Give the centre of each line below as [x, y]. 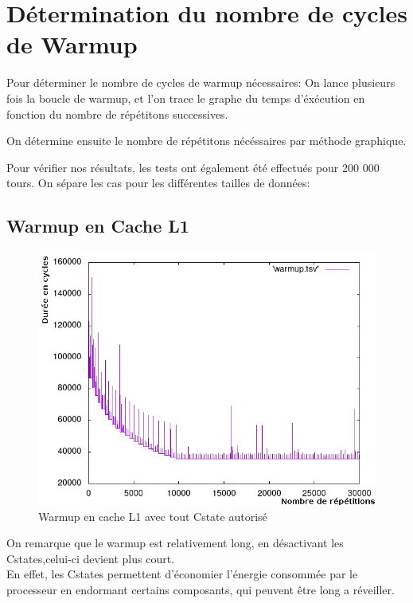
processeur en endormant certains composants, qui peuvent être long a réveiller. [201, 590]
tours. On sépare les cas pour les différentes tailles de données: [158, 183]
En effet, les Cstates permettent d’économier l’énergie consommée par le [182, 574]
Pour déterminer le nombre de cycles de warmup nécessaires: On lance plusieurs [201, 82]
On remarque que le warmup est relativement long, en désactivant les [175, 543]
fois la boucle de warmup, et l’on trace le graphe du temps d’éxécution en [186, 98]
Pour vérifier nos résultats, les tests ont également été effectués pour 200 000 [193, 167]
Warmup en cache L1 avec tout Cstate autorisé [153, 516]
